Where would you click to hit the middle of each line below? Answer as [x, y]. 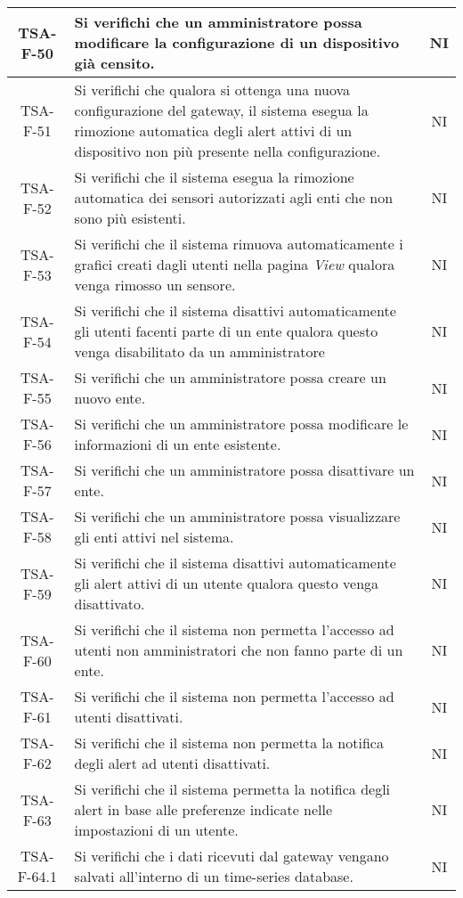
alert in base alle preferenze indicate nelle [203, 809]
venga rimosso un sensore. [155, 285]
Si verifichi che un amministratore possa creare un [230, 377]
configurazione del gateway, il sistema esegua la [221, 110]
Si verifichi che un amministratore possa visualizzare [237, 516]
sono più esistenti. [130, 218]
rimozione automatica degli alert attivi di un [213, 131]
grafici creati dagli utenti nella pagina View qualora [235, 264]
